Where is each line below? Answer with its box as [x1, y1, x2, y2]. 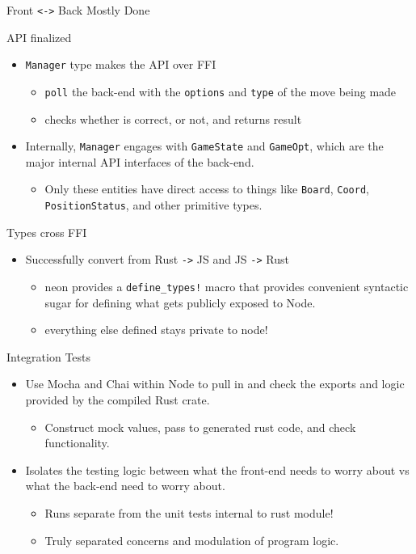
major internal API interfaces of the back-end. [25, 153, 254, 170]
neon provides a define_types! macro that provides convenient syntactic [44, 277, 409, 294]
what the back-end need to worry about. [25, 477, 225, 494]
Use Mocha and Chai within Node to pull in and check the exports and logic [25, 375, 405, 392]
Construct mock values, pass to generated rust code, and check [44, 418, 356, 435]
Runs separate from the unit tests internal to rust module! [44, 504, 334, 521]
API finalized [6, 28, 72, 45]
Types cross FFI [6, 223, 87, 240]
